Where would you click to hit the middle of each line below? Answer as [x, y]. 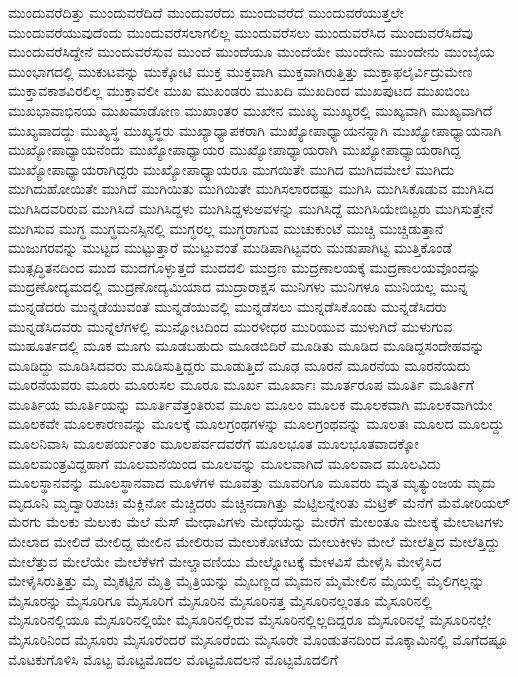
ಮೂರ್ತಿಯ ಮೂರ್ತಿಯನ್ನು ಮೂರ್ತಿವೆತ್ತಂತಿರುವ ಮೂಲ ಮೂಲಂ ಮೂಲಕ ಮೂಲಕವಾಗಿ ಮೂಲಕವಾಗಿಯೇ [250, 403]
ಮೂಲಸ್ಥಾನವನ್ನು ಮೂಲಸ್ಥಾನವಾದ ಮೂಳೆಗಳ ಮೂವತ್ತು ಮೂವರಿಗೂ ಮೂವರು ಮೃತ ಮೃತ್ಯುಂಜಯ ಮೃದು [252, 482]
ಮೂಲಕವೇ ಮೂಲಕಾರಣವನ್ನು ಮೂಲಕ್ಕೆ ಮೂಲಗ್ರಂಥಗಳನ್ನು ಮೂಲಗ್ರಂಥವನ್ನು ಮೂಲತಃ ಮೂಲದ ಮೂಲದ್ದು [256, 423]
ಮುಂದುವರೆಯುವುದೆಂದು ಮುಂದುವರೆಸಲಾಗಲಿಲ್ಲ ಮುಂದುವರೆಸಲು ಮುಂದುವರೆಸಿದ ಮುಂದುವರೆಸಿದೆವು [241, 31]
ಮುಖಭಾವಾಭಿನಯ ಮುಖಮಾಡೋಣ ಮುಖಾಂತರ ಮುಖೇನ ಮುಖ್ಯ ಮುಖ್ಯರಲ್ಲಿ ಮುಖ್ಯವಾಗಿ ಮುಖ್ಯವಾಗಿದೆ [250, 109]
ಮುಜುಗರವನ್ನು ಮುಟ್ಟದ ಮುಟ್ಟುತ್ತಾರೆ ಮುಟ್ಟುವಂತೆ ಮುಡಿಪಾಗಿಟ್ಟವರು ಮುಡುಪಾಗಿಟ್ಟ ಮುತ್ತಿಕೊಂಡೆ [230, 247]
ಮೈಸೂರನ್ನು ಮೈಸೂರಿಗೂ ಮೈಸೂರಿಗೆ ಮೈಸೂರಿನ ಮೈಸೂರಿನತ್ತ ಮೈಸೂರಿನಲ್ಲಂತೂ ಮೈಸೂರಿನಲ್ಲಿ [220, 599]
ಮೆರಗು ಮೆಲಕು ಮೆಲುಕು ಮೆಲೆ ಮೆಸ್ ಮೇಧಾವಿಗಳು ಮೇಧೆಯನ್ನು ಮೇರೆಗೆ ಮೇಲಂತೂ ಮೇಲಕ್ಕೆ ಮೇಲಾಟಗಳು [256, 521]
